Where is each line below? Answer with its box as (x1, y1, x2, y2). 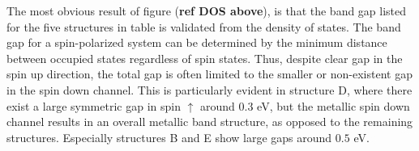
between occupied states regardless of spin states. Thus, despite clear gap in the (6, 49, 403, 66)
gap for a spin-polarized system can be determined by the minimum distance (6, 34, 387, 51)
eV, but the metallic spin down (257, 97, 410, 114)
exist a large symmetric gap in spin (6, 97, 181, 114)
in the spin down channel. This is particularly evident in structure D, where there (6, 81, 413, 98)
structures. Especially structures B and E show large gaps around (6, 128, 332, 145)
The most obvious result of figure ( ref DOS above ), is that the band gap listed (6, 2, 407, 19)
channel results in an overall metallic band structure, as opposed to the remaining (6, 113, 413, 130)
